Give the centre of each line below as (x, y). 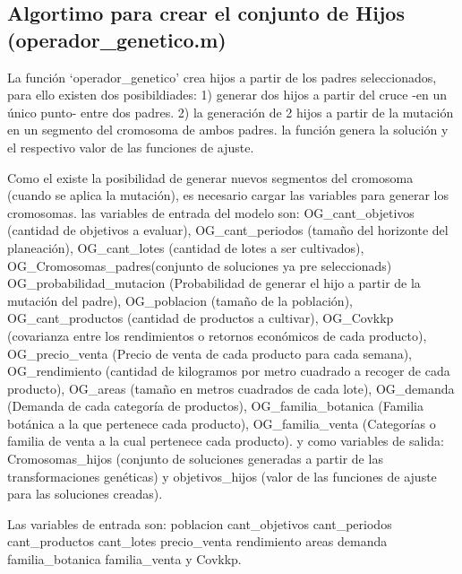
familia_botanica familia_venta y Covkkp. (124, 559)
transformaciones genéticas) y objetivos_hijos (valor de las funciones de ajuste (222, 476)
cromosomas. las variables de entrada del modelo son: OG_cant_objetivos (211, 212)
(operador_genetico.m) (117, 39)
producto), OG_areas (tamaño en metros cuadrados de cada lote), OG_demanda (231, 388)
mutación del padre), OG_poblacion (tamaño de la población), (180, 300)
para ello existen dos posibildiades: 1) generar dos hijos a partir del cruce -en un (227, 95)
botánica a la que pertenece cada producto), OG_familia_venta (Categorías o (222, 423)
